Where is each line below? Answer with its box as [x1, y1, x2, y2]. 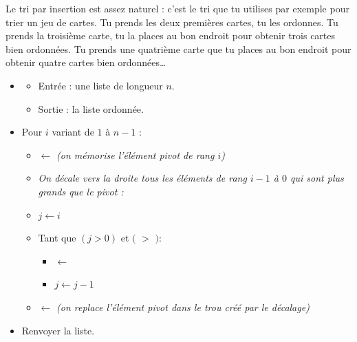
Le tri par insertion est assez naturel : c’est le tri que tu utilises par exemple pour [6, 1, 349, 15]
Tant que [38, 231, 76, 245]
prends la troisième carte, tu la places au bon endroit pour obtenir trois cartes [6, 28, 336, 43]
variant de [52, 125, 94, 139]
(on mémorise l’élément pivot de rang [56, 147, 215, 162]
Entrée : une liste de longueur [38, 78, 163, 92]
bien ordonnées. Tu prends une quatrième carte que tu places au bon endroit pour [6, 41, 351, 56]
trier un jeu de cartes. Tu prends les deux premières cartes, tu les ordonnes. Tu [6, 14, 338, 29]
